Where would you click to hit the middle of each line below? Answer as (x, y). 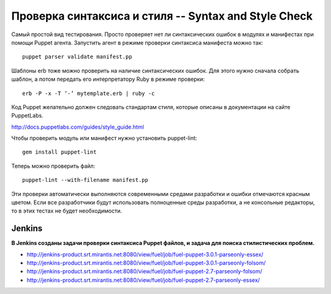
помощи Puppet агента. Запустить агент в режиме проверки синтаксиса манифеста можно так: (137, 42)
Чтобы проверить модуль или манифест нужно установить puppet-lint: (104, 138)
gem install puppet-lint (59, 152)
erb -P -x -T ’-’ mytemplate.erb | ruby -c (89, 93)
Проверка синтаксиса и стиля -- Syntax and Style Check (162, 16)
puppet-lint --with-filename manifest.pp (85, 180)
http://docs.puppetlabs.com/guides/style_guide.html (78, 127)
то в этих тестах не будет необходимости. (67, 211)
